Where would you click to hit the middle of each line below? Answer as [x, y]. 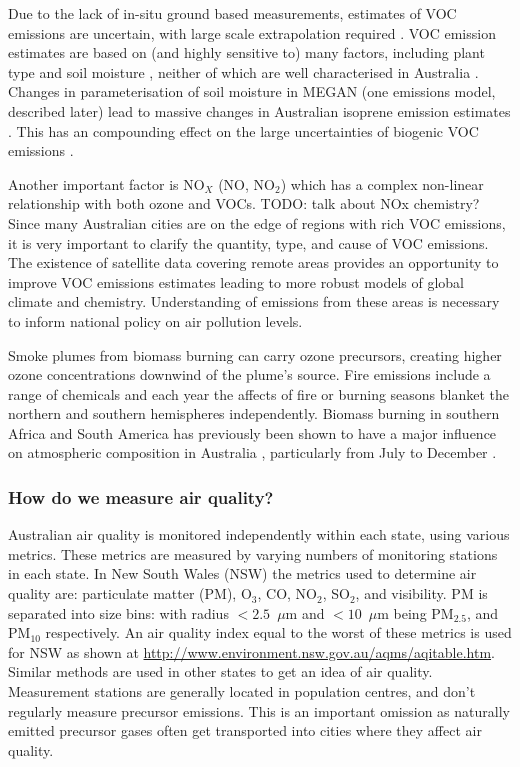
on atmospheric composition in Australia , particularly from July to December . [252, 452]
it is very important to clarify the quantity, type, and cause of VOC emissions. [248, 242]
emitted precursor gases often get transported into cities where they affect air [245, 730]
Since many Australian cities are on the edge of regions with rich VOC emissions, [257, 222]
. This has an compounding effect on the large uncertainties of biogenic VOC [243, 130]
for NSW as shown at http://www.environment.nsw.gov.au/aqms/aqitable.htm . [251, 651]
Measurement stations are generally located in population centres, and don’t [242, 691]
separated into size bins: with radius [118, 612]
